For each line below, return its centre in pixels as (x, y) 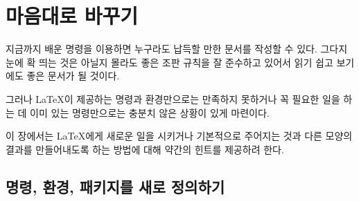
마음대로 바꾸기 (72, 16)
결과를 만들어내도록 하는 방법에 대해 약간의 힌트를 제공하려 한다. (145, 149)
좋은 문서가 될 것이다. (73, 76)
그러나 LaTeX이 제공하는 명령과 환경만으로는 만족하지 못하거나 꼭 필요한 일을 (173, 98)
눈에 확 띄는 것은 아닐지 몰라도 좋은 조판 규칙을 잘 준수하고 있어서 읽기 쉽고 (169, 62)
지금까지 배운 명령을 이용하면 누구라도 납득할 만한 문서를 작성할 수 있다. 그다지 (177, 49)
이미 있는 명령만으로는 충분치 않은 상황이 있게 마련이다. (150, 112)
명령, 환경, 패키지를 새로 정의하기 (115, 186)
